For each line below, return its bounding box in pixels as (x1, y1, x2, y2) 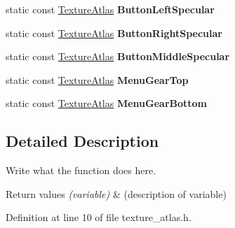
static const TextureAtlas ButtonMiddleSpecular (6, 49, 230, 64)
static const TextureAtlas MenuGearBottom (6, 96, 208, 111)
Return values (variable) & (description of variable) (6, 186, 227, 201)
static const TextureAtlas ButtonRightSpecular (6, 25, 222, 40)
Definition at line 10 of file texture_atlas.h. (6, 210, 192, 225)
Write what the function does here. (6, 163, 156, 178)
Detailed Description (6, 130, 159, 152)
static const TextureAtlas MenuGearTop (6, 72, 189, 87)
